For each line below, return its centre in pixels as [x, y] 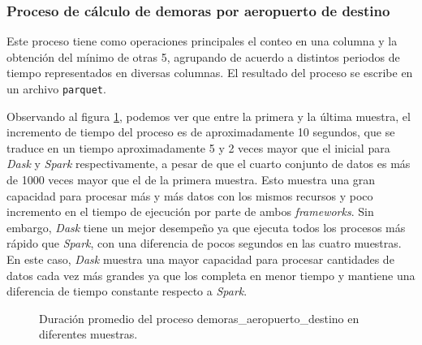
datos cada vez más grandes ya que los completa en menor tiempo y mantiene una [211, 275]
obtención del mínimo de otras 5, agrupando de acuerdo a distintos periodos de [203, 56]
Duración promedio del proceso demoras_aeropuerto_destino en [199, 318]
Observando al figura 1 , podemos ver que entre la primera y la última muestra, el [209, 116]
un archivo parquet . [56, 88]
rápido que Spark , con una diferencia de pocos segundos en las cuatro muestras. [204, 243]
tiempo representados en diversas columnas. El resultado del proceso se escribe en [210, 73]
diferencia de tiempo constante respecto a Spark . [127, 291]
